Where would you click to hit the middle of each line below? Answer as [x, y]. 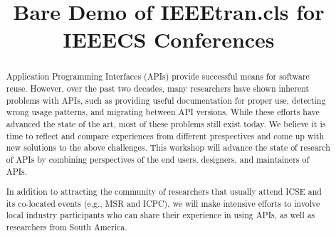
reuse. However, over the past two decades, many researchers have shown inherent [158, 88]
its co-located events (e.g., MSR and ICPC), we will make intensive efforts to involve [163, 203]
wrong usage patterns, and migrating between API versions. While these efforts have [163, 112]
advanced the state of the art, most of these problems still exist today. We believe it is [166, 123]
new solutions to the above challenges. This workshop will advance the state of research [168, 147]
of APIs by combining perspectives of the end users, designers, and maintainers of [158, 159]
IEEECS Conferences [169, 39]
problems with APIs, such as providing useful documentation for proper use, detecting [166, 100]
